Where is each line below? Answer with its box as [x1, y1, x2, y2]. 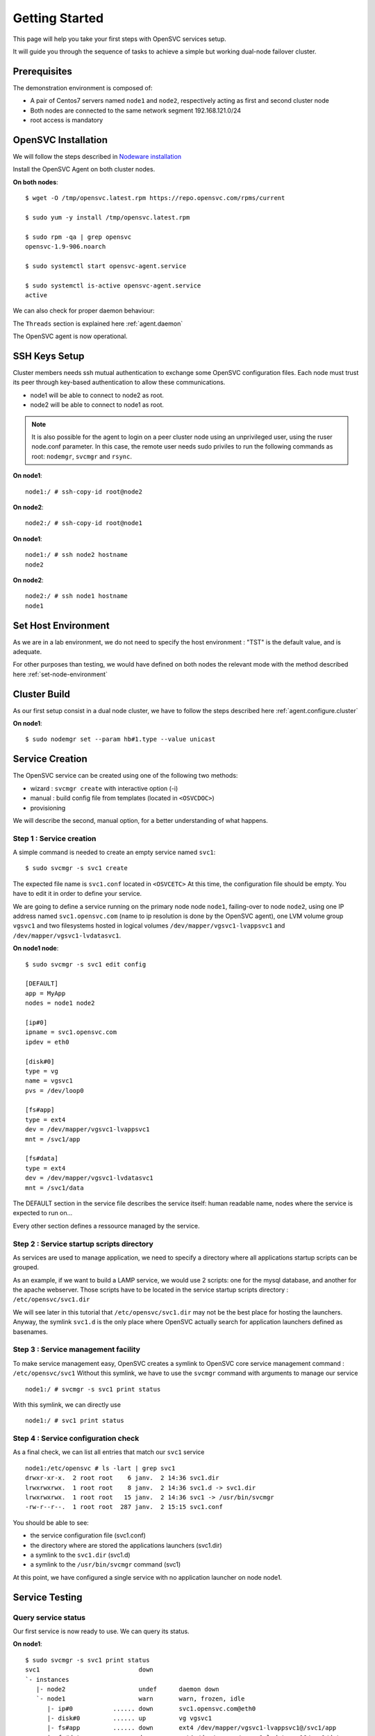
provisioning [30, 803, 66, 812]
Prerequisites [12, 65, 72, 77]
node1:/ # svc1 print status [25, 1417, 124, 1425]
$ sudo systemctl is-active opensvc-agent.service [25, 281, 201, 290]
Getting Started [12, 10, 104, 26]
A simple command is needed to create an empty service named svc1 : [12, 848, 216, 857]
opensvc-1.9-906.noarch [25, 243, 106, 251]
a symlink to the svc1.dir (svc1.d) [30, 1551, 131, 1559]
